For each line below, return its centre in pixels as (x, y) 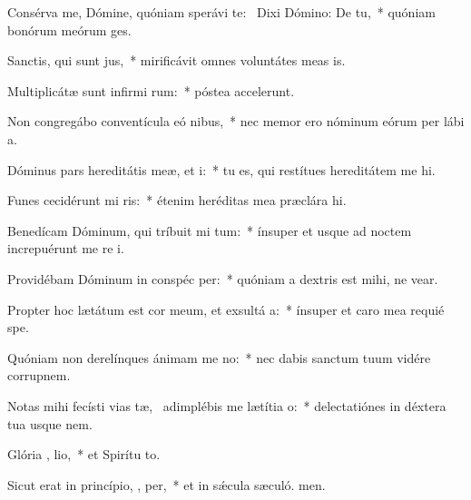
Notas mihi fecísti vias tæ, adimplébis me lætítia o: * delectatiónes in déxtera (227, 405)
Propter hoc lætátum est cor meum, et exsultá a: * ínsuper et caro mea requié (226, 309)
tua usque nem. (50, 423)
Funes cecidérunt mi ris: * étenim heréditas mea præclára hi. (177, 200)
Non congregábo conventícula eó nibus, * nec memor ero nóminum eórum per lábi (236, 121)
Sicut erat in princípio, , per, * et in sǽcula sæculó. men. (167, 484)
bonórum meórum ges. (69, 29)
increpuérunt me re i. (66, 248)
